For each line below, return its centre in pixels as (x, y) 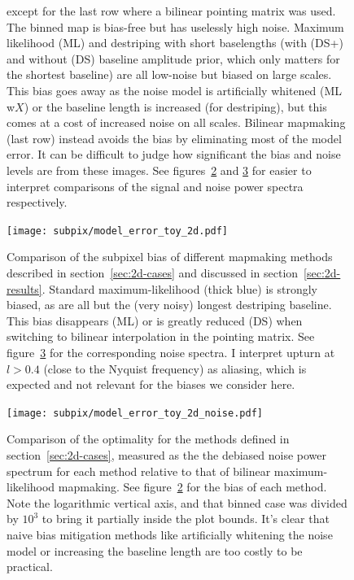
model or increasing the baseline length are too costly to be (155, 550)
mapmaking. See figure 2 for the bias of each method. (192, 487)
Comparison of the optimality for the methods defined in (148, 439)
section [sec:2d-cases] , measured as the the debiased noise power (167, 454)
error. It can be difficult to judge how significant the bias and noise (174, 154)
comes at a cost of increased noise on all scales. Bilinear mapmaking (176, 122)
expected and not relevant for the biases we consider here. (151, 384)
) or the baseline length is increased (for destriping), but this (175, 106)
